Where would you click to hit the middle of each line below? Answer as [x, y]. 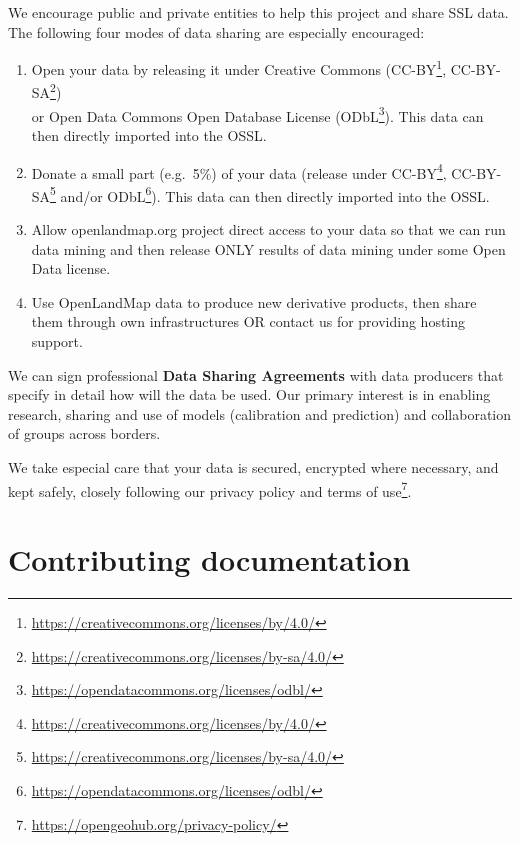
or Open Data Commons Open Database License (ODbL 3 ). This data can [257, 114]
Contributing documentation [209, 559]
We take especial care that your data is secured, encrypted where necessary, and [253, 466]
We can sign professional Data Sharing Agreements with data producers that [256, 374]
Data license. [71, 268]
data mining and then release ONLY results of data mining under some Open [268, 248]
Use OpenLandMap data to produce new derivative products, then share [254, 301]
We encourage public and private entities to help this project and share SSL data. [258, 12]
